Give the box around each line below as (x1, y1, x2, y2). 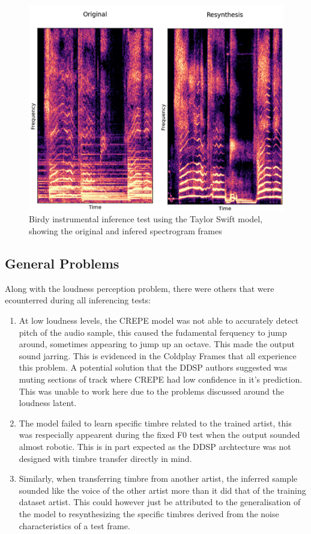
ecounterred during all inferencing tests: (5, 294, 151, 306)
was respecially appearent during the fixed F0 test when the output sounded (19, 428, 300, 441)
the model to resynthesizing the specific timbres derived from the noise (19, 507, 279, 520)
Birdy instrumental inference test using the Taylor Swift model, (29, 213, 263, 225)
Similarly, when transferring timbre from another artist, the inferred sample (19, 472, 298, 485)
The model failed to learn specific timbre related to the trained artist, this (19, 416, 292, 429)
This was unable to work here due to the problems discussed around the (19, 384, 285, 397)
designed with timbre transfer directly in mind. (19, 452, 192, 464)
